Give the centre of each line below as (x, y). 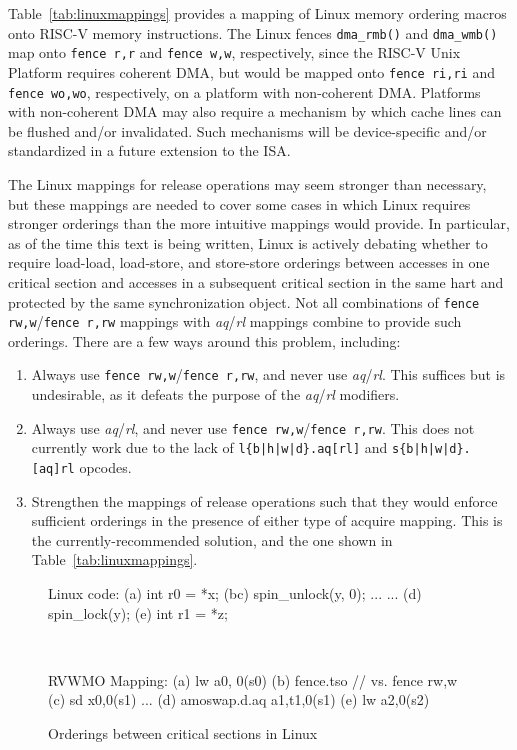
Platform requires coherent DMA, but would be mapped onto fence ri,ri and (251, 71)
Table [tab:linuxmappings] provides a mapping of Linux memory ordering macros (257, 13)
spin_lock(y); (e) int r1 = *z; (138, 612)
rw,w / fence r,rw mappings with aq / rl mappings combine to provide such (235, 321)
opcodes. (105, 467)
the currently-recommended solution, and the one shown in (212, 539)
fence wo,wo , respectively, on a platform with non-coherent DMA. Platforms (244, 91)
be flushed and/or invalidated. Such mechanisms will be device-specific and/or (247, 130)
